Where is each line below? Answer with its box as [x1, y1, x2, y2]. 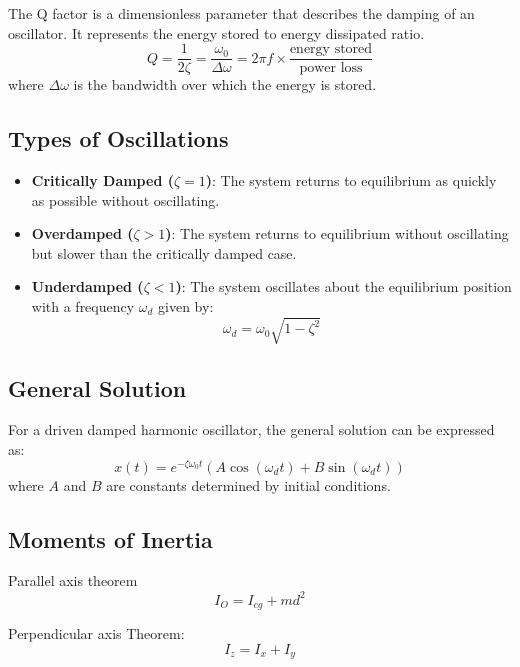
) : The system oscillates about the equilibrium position [175, 276, 512, 297]
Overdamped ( [31, 223, 134, 244]
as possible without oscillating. [31, 189, 220, 210]
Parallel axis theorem [8, 570, 138, 591]
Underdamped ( [31, 276, 144, 297]
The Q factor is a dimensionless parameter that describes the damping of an [8, 3, 475, 23]
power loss [299, 61, 363, 76]
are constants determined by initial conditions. [106, 474, 391, 495]
